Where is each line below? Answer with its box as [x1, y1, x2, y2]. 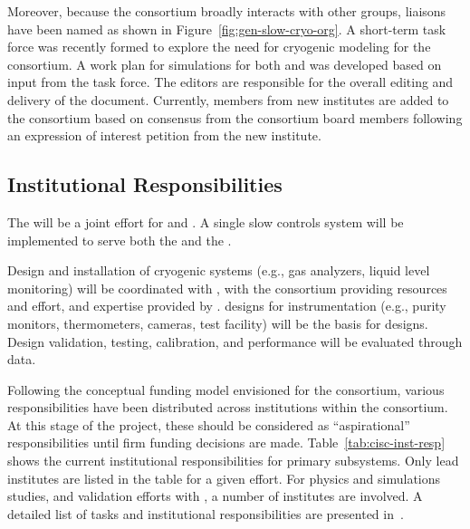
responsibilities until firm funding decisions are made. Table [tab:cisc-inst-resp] [7, 433, 446, 452]
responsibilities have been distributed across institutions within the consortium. [7, 398, 448, 417]
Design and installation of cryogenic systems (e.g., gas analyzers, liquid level [7, 261, 430, 280]
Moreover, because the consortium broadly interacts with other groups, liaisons [7, 2, 446, 20]
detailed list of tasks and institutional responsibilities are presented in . [7, 504, 404, 523]
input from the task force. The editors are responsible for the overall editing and [7, 72, 454, 91]
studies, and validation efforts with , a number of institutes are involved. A [7, 486, 423, 505]
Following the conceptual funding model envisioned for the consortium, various [7, 380, 445, 399]
